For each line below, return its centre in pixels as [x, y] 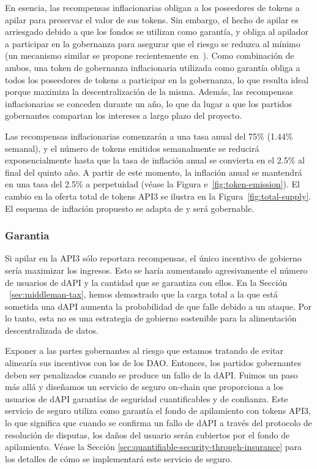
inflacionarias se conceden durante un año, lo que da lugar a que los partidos [149, 103]
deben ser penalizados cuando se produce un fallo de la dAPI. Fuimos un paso [151, 374]
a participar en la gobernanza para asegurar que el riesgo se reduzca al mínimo [153, 43]
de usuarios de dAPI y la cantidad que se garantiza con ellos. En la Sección [146, 282]
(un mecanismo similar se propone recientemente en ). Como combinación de [150, 55]
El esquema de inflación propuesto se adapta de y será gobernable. [130, 208]
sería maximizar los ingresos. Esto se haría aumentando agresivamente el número [156, 270]
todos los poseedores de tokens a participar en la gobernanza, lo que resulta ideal [157, 79]
